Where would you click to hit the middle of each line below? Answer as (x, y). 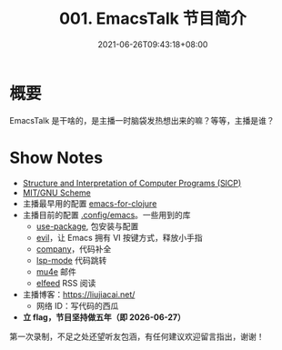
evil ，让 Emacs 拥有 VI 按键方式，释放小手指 (119, 237)
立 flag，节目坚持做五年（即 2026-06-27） (104, 317)
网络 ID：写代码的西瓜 (77, 305)
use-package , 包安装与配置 (87, 226)
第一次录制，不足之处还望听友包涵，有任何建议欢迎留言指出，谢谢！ (137, 336)
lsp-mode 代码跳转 (71, 260)
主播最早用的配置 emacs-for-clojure (90, 203)
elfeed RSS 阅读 (66, 283)
